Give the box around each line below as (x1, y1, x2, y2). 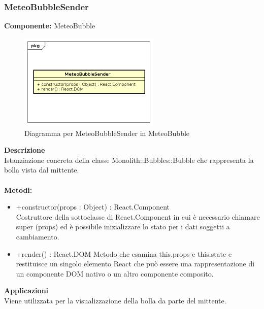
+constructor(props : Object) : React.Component (16, 201, 170, 212)
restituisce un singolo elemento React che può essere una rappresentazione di (16, 258, 255, 269)
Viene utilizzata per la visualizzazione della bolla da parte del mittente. (4, 295, 226, 305)
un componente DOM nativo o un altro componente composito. (16, 268, 214, 279)
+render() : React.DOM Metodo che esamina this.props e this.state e (16, 248, 232, 259)
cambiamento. (16, 231, 59, 242)
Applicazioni (4, 285, 49, 296)
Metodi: (4, 184, 32, 195)
